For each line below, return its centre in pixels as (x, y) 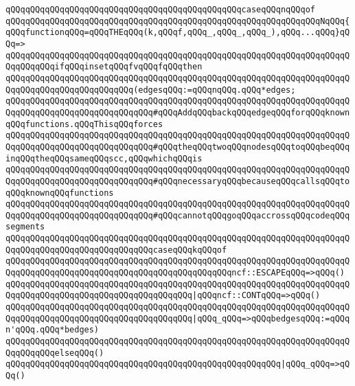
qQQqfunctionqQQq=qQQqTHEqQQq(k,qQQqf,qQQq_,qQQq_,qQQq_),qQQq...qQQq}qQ (178, 33)
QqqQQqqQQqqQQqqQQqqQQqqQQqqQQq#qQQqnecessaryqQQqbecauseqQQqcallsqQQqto (178, 181)
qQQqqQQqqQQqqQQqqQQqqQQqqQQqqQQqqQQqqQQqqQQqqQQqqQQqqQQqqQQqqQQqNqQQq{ (178, 21)
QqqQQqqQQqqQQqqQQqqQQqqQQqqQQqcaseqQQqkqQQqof (116, 250)
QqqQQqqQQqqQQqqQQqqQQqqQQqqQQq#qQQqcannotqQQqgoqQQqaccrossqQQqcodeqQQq (178, 215)
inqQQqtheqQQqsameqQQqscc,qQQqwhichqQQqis (104, 158)
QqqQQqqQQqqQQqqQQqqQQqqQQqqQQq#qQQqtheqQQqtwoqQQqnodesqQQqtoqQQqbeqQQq (178, 147)
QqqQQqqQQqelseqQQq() (55, 353)
